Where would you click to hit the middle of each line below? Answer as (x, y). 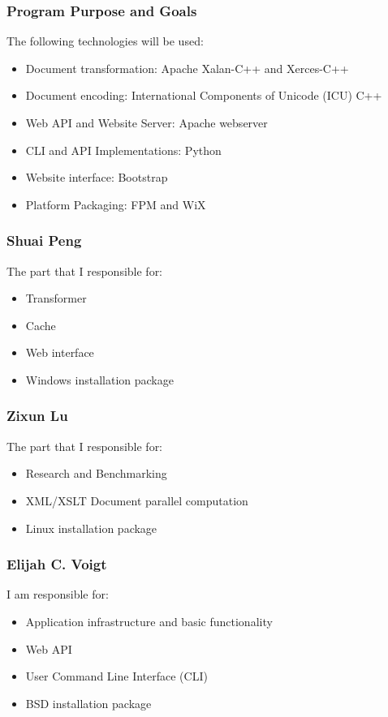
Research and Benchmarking (96, 473)
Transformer (56, 298)
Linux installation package (91, 528)
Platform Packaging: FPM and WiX (116, 204)
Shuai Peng (44, 240)
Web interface (60, 352)
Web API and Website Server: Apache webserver (147, 122)
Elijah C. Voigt (57, 564)
